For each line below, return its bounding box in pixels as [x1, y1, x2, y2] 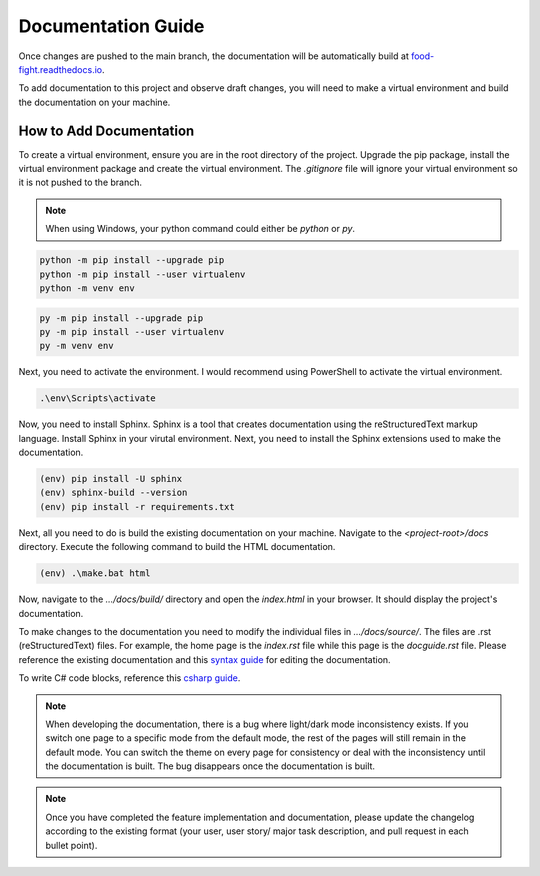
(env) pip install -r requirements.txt [39, 501, 235, 512]
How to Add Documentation [18, 122, 195, 139]
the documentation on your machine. [18, 96, 171, 108]
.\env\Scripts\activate [39, 393, 157, 404]
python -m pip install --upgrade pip [39, 255, 225, 266]
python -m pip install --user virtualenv [39, 268, 246, 280]
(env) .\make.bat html [39, 568, 151, 579]
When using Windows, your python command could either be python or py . [45, 223, 355, 235]
